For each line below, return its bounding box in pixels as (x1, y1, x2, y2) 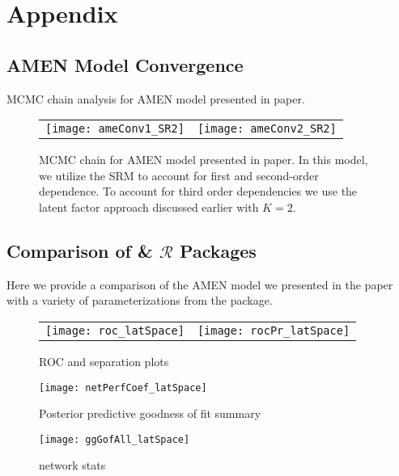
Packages (180, 238, 257, 263)
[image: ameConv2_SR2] (197, 122, 337, 136)
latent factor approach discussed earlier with (39, 198, 259, 215)
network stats (39, 457, 106, 474)
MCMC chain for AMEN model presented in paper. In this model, (39, 151, 368, 168)
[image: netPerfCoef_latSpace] (39, 381, 207, 394)
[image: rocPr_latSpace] (197, 323, 350, 337)
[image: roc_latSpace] (45, 323, 185, 337)
